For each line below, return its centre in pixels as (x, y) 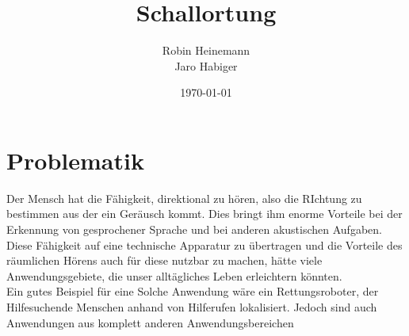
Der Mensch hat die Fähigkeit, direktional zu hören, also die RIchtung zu (184, 198)
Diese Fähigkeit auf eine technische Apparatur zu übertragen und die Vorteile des (204, 244)
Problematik (75, 160)
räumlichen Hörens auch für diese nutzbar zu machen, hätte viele (164, 260)
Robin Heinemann (206, 50)
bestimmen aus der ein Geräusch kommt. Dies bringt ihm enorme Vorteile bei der (204, 214)
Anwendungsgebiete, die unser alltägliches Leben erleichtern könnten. (174, 275)
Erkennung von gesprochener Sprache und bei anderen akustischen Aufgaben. (194, 229)
